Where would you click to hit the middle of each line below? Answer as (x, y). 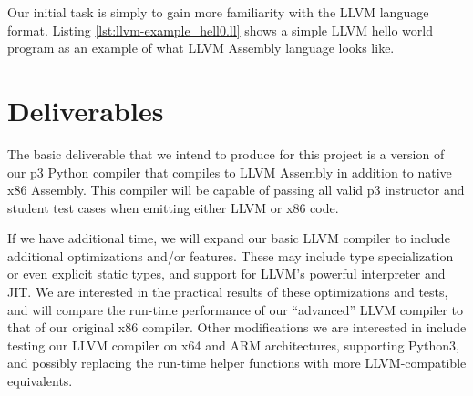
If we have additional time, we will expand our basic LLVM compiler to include (229, 238)
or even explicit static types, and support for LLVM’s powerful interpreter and (226, 274)
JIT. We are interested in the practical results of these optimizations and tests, (228, 292)
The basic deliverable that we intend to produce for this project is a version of (226, 153)
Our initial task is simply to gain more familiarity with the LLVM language (218, 12)
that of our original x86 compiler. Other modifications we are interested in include (237, 327)
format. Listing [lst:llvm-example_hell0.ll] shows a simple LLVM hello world (220, 30)
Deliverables (86, 110)
